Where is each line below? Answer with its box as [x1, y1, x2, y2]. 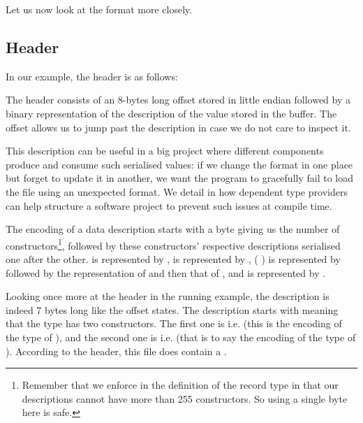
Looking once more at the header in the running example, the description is [6, 289, 329, 303]
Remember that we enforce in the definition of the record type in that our [22, 378, 339, 392]
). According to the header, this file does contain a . [6, 343, 227, 358]
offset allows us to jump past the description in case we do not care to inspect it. [6, 120, 351, 134]
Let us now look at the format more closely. [6, 2, 193, 16]
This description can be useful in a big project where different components [6, 143, 324, 158]
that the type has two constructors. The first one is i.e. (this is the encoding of [6, 316, 342, 331]
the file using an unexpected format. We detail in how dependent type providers [6, 184, 348, 199]
